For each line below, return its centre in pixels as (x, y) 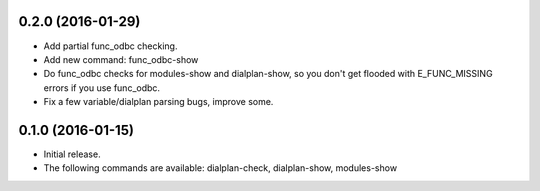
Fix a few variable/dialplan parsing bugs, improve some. (158, 102)
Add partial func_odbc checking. (110, 46)
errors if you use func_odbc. (101, 87)
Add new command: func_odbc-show (121, 59)
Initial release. (72, 154)
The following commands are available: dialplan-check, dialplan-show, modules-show (220, 168)
